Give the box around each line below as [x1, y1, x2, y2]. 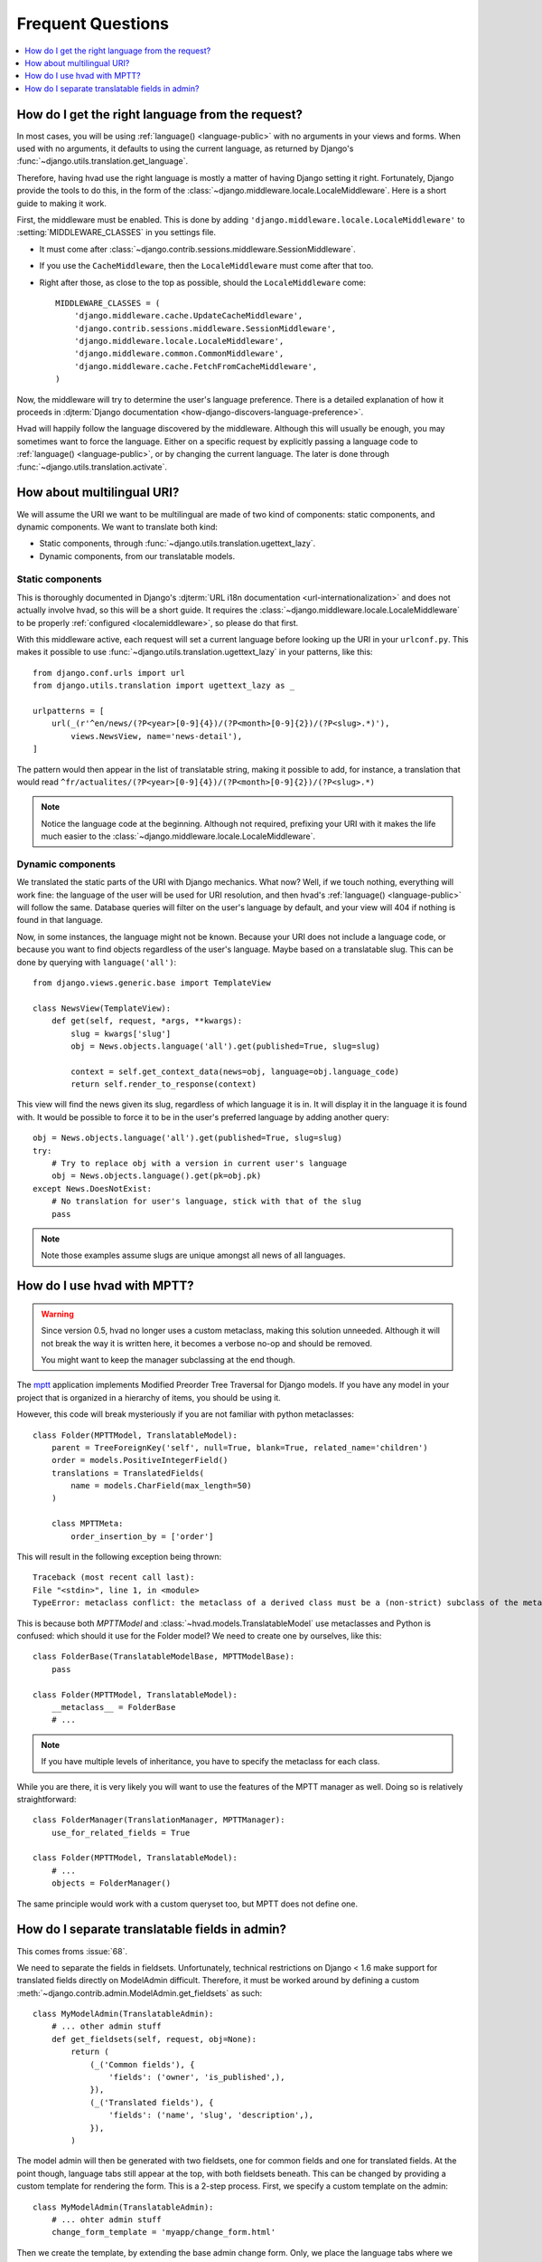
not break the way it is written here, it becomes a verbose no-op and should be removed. [41, 1337, 373, 1348]
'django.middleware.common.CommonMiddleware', [73, 348, 285, 359]
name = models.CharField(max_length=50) [70, 1480, 252, 1491]
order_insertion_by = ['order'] [70, 1531, 214, 1542]
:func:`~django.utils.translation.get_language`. [16, 156, 189, 166]
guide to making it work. [16, 197, 107, 208]
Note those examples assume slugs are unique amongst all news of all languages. [41, 1250, 346, 1261]
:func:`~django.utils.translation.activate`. [16, 461, 167, 472]
